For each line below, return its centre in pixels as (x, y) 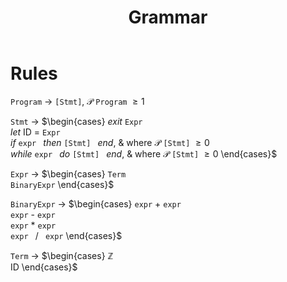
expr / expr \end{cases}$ (66, 235)
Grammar (168, 17)
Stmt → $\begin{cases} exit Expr (76, 121)
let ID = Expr (35, 132)
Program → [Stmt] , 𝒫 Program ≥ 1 (77, 101)
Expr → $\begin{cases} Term (68, 173)
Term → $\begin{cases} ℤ (62, 255)
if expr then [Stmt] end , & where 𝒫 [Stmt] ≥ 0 (110, 142)
